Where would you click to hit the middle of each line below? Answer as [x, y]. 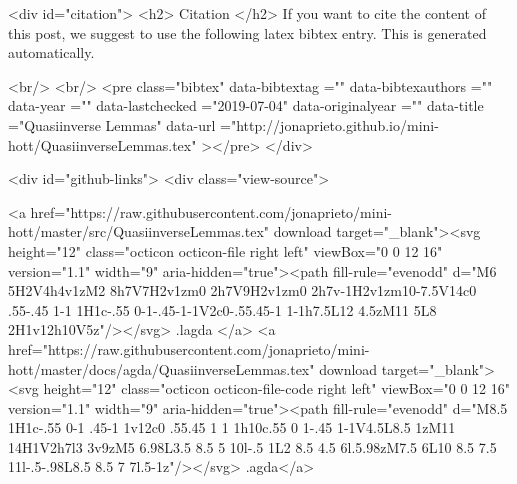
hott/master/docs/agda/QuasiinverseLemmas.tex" [161, 368]
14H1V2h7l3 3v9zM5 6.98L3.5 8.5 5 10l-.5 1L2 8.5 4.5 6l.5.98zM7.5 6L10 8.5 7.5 [252, 446]
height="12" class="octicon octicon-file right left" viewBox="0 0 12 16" [225, 250]
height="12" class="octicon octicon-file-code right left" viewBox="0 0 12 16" [277, 388]
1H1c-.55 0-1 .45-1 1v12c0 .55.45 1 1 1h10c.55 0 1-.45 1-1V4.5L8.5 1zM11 [232, 427]
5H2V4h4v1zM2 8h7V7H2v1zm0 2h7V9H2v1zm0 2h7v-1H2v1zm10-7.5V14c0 [242, 290]
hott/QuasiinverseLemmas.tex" [102, 144]
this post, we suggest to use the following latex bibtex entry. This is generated [247, 32]
